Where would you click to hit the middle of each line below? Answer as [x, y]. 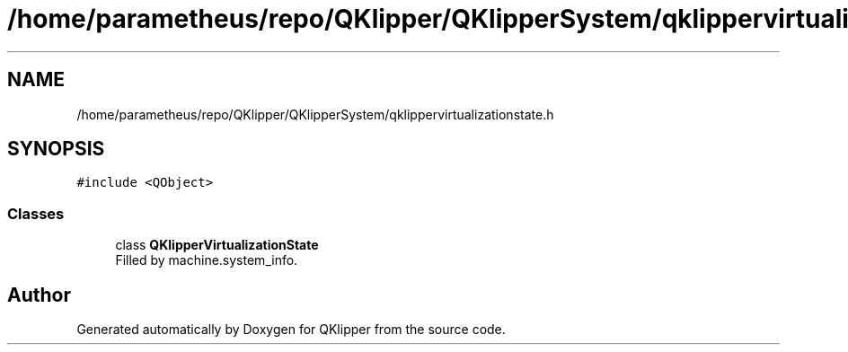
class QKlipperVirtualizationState [217, 245]
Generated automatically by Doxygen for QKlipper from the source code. [291, 330]
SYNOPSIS [56, 149]
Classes [36, 213]
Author [39, 295]
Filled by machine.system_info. [207, 260]
